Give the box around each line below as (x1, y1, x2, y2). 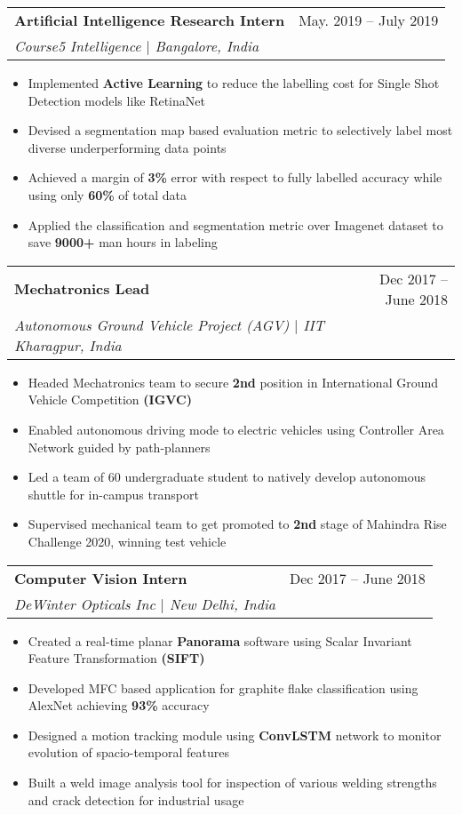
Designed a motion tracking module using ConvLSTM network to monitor (28, 725, 442, 744)
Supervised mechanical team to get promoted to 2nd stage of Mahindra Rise (28, 515, 447, 533)
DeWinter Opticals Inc (14, 593, 155, 614)
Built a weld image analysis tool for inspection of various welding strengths (28, 773, 437, 792)
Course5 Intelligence (14, 36, 141, 56)
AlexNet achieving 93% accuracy (28, 696, 210, 715)
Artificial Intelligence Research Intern (14, 10, 285, 30)
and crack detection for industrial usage (28, 790, 244, 809)
